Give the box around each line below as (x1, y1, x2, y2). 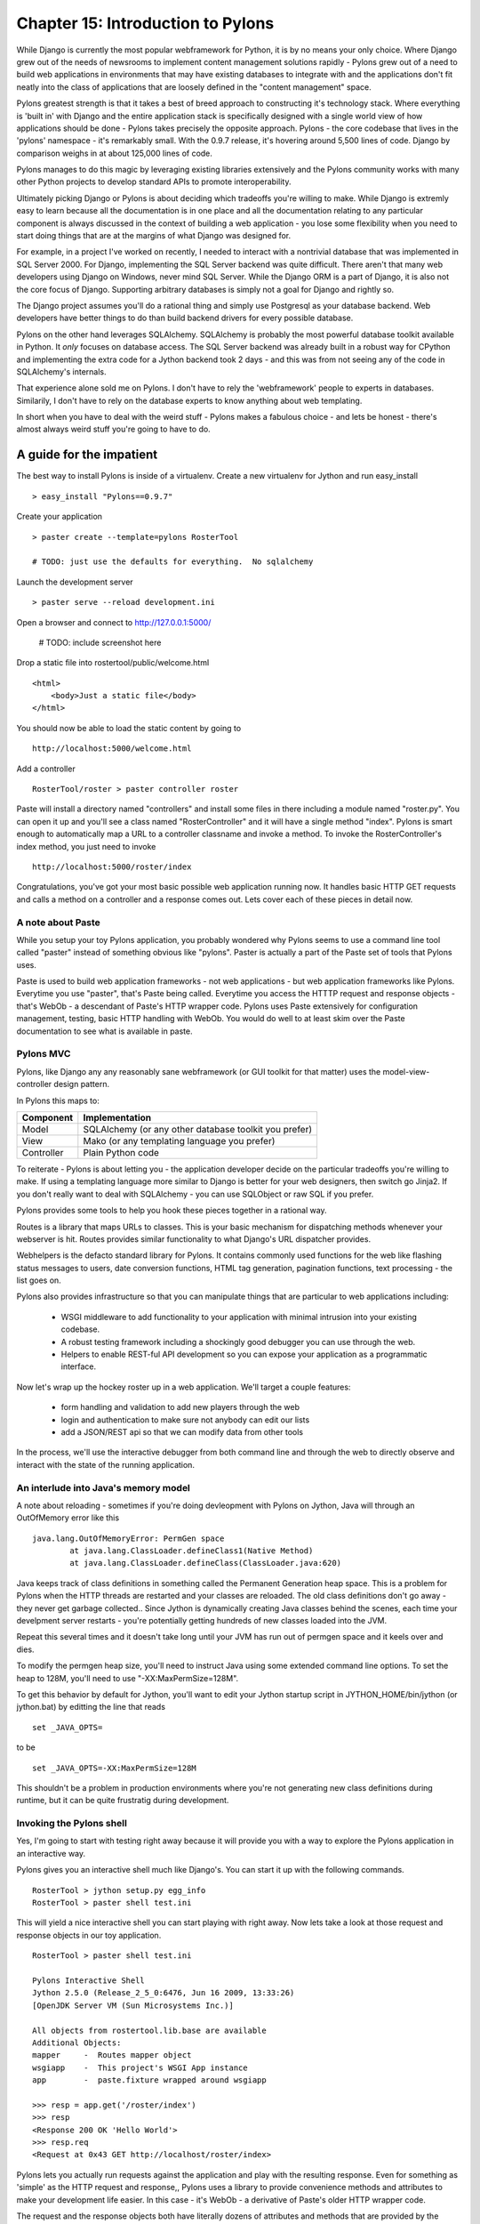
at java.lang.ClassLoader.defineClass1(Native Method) (69, 1546, 314, 1556)
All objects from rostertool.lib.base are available (32, 2025, 267, 2035)
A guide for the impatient (16, 447, 158, 463)
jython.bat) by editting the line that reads (16, 1702, 166, 1712)
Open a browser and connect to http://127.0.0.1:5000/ (16, 616, 212, 627)
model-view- (382, 1066, 430, 1076)
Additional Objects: (32, 2037, 122, 2048)
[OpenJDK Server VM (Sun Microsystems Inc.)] (32, 2000, 235, 2010)
